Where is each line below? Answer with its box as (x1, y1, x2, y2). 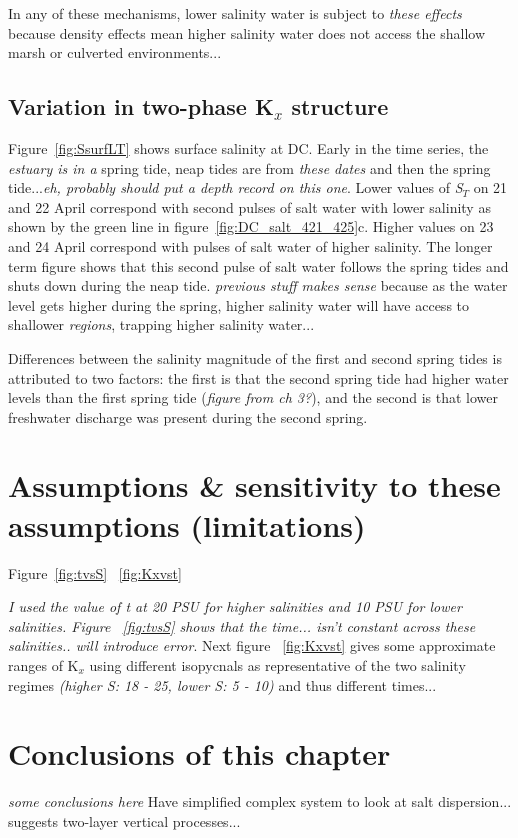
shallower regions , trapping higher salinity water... (8, 314, 315, 335)
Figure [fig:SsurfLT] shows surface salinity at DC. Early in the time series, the (8, 137, 489, 158)
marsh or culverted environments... (8, 42, 222, 63)
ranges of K (8, 654, 79, 675)
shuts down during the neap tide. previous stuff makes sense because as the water (8, 275, 508, 296)
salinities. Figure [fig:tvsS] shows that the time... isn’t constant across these (8, 615, 476, 636)
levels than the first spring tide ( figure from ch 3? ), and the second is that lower (8, 387, 498, 408)
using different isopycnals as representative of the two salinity (89, 654, 466, 675)
